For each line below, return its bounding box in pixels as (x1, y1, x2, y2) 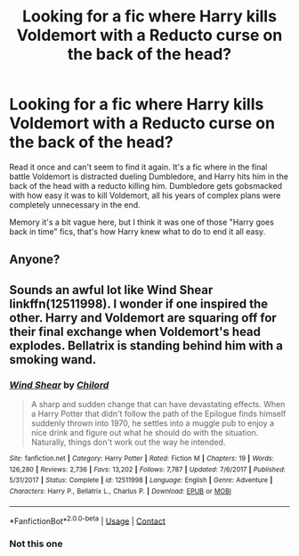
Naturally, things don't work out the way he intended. (30, 437, 226, 447)
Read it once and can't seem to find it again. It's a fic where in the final (9, 161, 268, 172)
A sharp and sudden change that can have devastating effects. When (30, 399, 286, 410)
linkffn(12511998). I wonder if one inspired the (9, 296, 269, 311)
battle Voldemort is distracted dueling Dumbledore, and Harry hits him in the (9, 171, 289, 182)
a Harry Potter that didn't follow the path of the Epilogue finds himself (30, 408, 287, 420)
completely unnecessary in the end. (9, 199, 141, 210)
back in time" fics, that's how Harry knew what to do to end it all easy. (9, 225, 266, 237)
